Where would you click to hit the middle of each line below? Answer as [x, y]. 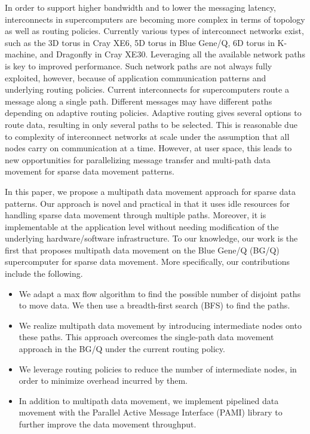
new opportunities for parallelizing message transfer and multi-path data [138, 159]
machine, [21, 54]
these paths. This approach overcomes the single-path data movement [146, 337]
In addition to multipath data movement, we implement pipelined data [149, 400]
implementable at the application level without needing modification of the [142, 226]
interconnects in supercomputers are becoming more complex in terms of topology [155, 19]
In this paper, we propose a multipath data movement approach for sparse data [151, 191]
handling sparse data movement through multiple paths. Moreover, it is [136, 215]
